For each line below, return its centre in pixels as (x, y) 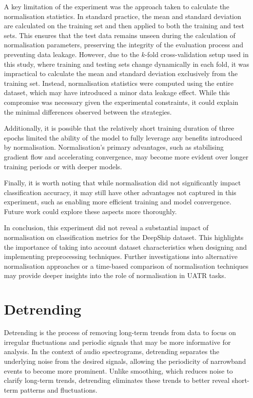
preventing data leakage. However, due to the (72, 54)
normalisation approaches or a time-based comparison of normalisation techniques (126, 266)
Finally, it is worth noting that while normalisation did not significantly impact (122, 183)
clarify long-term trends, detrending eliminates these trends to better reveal (117, 380)
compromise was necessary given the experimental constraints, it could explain (121, 102)
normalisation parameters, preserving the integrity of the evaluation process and (124, 45)
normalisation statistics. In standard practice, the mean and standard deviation (123, 16)
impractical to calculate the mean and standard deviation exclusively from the (121, 73)
